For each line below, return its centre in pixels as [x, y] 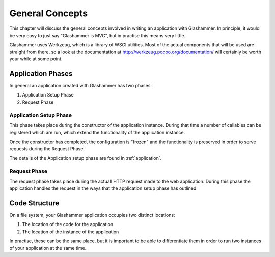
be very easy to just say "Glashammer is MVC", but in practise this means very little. [98, 35]
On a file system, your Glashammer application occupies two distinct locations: [92, 215]
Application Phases [41, 73]
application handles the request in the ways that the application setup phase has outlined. [104, 188]
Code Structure [34, 203]
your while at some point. [36, 59]
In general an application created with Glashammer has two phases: [81, 86]
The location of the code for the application [68, 224]
